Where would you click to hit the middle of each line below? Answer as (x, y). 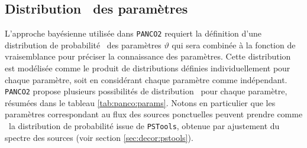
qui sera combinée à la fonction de (234, 45)
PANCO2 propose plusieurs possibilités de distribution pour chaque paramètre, (146, 91)
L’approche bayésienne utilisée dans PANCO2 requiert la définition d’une (133, 33)
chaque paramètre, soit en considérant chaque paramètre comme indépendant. (146, 79)
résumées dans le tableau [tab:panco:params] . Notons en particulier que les (140, 102)
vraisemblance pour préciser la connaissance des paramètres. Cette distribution (148, 56)
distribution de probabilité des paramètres (83, 45)
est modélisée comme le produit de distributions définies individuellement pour (148, 68)
